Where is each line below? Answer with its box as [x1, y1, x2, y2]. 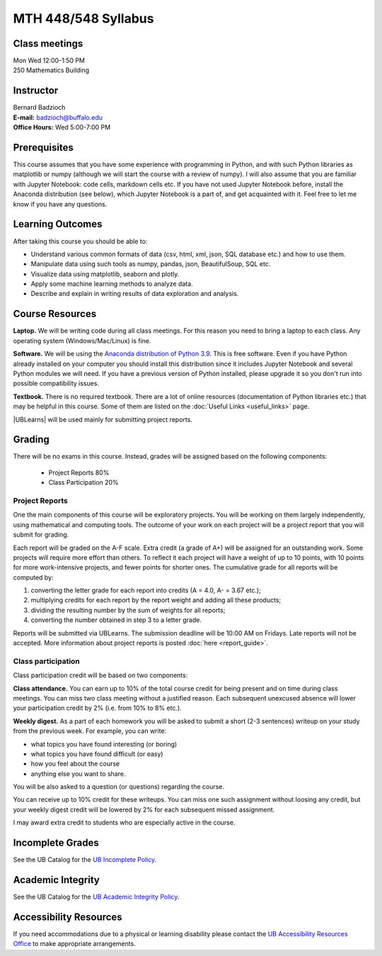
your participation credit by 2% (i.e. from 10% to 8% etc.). [13, 704, 182, 713]
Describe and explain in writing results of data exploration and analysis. [30, 289, 239, 298]
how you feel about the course [30, 759, 120, 768]
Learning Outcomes [13, 218, 103, 230]
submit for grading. [13, 531, 69, 539]
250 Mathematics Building [13, 66, 90, 74]
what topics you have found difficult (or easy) [30, 749, 163, 758]
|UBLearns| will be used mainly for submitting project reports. [13, 415, 192, 424]
